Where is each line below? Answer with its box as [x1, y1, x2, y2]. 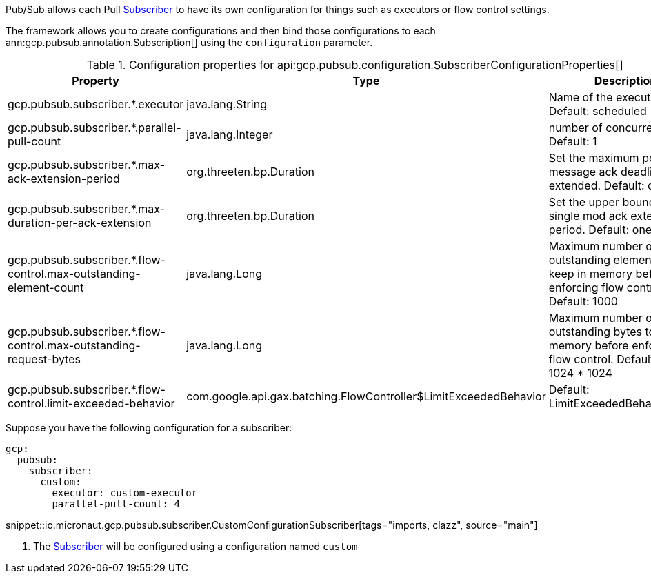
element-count [8, 281, 84, 294]
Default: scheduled [548, 104, 647, 118]
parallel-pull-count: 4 [52, 498, 180, 509]
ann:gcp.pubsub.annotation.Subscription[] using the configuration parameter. [6, 37, 373, 48]
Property [72, 74, 119, 88]
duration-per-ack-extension [8, 216, 152, 230]
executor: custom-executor [52, 487, 198, 498]
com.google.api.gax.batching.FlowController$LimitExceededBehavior [186, 389, 546, 403]
